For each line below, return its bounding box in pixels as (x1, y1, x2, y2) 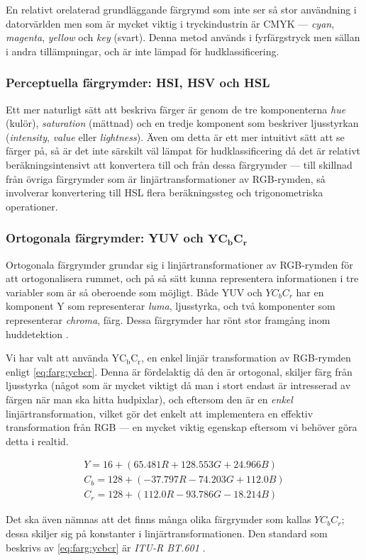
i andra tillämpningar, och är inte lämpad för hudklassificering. (6, 43, 279, 58)
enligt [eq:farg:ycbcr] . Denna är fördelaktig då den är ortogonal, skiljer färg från (6, 364, 353, 379)
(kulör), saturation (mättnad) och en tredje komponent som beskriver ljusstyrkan (6, 116, 359, 130)
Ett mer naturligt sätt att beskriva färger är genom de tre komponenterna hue (6, 101, 346, 116)
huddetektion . (6, 326, 69, 341)
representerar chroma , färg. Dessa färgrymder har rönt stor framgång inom (6, 313, 331, 327)
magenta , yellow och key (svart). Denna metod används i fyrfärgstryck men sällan (6, 30, 360, 45)
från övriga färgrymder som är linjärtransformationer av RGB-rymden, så (6, 171, 326, 186)
